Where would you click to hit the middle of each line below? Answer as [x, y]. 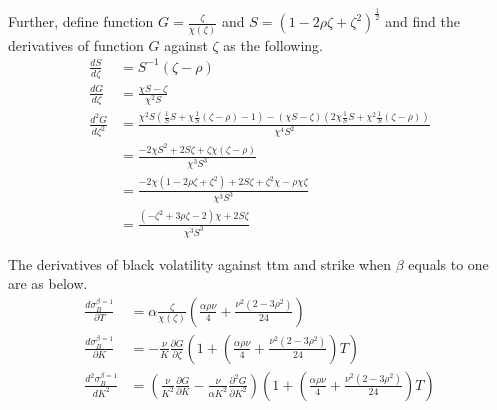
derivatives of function [76, 44]
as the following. [273, 44]
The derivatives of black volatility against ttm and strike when [199, 263]
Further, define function [81, 21]
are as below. [48, 283]
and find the [423, 21]
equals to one [448, 263]
